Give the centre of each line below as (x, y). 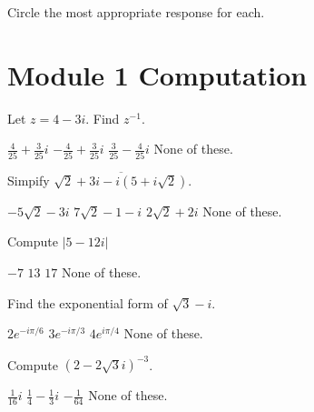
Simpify (29, 180)
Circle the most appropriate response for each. (136, 12)
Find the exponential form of (88, 302)
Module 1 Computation (157, 74)
